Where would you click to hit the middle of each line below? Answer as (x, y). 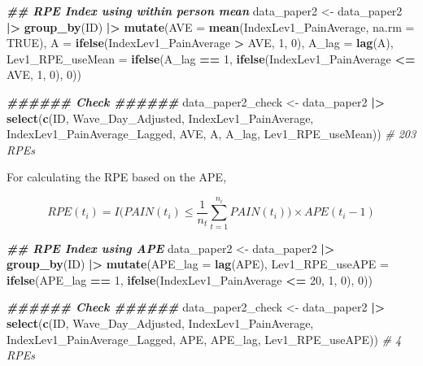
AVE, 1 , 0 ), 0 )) (44, 74)
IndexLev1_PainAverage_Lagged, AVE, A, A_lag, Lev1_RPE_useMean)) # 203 (211, 134)
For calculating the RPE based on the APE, (117, 177)
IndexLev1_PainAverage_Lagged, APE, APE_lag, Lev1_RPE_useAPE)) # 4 (204, 339)
